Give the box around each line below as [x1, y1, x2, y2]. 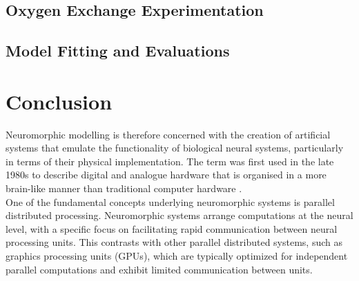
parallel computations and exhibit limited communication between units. [6, 262, 313, 276]
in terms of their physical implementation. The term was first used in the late [6, 154, 334, 168]
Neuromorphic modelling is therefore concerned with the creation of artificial [6, 127, 331, 141]
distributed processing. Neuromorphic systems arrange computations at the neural [6, 208, 353, 222]
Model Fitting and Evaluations [6, 40, 230, 61]
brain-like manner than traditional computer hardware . [6, 181, 242, 196]
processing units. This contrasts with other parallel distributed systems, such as [6, 235, 342, 249]
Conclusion [6, 87, 113, 115]
